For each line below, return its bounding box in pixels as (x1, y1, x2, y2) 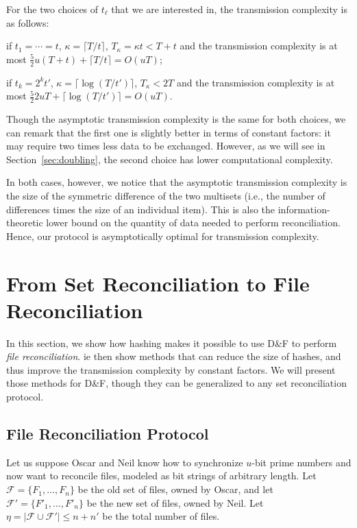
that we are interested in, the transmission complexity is (111, 2, 347, 16)
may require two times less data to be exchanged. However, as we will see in (6, 139, 325, 153)
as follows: (6, 15, 49, 29)
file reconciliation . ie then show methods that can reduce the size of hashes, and (6, 349, 341, 363)
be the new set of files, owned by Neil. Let (86, 495, 264, 509)
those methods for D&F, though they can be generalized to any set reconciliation (6, 376, 347, 390)
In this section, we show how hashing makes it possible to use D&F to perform (6, 335, 337, 350)
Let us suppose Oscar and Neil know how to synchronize (6, 455, 243, 469)
